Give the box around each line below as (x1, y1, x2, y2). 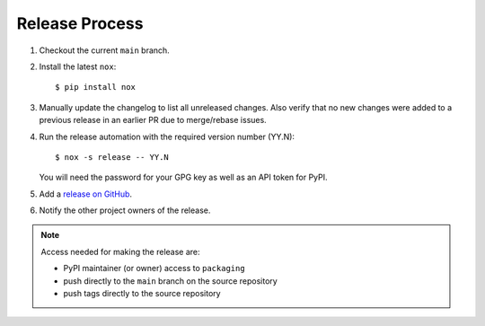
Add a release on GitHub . (39, 189, 133, 199)
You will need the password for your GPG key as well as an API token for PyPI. (39, 172, 328, 183)
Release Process (16, 13, 144, 33)
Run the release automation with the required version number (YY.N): (39, 131, 295, 142)
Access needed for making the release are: (40, 246, 201, 257)
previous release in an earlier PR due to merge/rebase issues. (39, 115, 267, 126)
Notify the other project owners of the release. (39, 205, 211, 216)
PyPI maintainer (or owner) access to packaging (63, 263, 246, 274)
